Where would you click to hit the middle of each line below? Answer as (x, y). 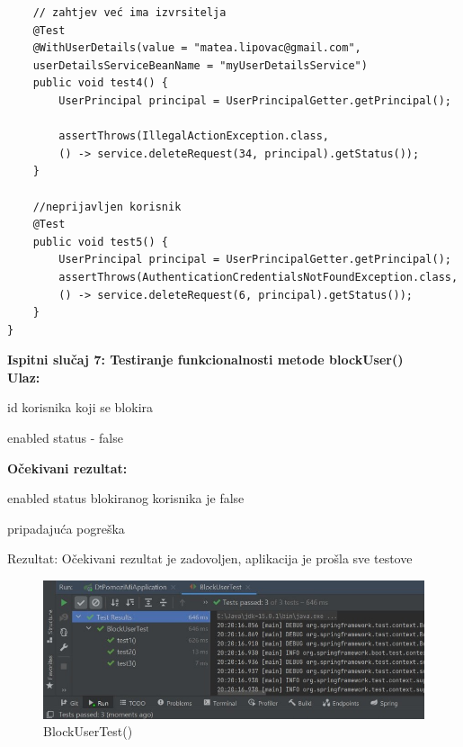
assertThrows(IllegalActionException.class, (194, 136)
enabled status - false (65, 438)
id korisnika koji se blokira (80, 407)
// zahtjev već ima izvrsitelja (129, 13)
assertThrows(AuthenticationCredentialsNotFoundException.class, (258, 277)
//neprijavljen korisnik (107, 207)
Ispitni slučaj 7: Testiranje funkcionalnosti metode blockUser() (205, 360)
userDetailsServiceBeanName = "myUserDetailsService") (200, 65)
